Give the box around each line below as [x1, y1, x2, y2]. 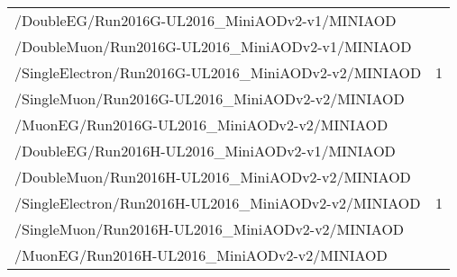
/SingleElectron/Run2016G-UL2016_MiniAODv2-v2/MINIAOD [14, 62, 422, 83]
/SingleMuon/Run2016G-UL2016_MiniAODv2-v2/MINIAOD [14, 88, 405, 109]
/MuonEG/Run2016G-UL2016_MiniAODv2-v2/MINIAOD [14, 114, 388, 135]
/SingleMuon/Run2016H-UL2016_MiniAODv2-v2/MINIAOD [14, 219, 405, 239]
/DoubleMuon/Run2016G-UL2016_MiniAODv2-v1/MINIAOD [14, 36, 412, 57]
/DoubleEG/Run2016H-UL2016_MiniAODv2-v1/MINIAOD [14, 140, 396, 161]
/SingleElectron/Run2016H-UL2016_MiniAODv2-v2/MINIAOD [14, 192, 421, 213]
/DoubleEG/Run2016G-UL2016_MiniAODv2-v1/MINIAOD [14, 10, 397, 31]
